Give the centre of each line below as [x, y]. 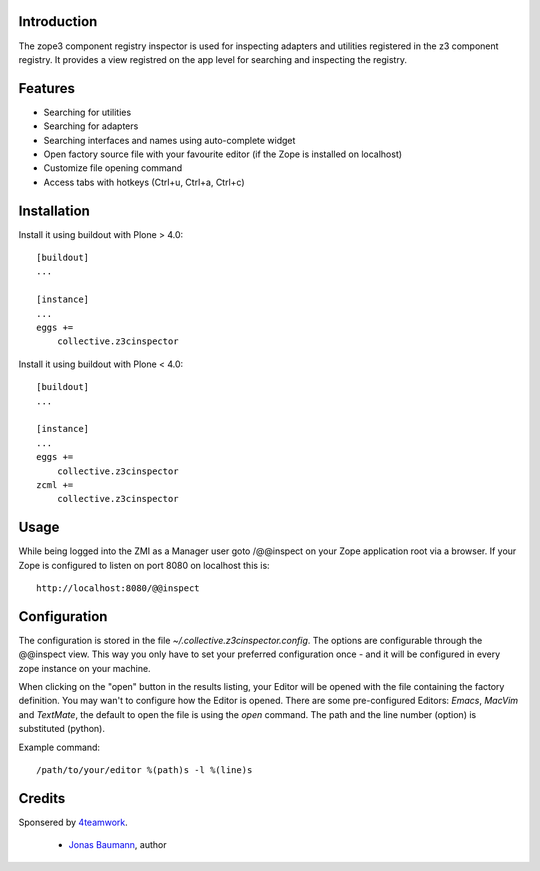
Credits [42, 798]
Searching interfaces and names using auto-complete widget [169, 140]
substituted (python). [61, 729]
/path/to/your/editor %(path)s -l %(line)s [144, 770]
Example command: [59, 747]
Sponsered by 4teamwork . [73, 822]
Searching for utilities [87, 112]
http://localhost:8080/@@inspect [118, 588]
